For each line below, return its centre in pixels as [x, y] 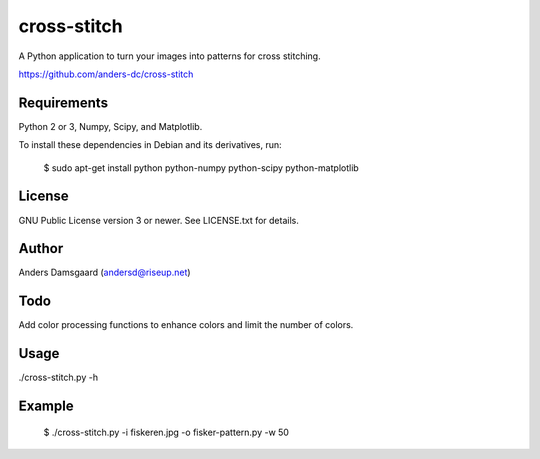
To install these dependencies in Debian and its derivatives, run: [150, 145]
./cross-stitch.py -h [58, 377]
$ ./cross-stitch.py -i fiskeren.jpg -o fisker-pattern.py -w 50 [166, 432]
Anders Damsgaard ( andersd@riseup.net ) [104, 272]
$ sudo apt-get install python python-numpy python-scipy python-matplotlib [201, 167]
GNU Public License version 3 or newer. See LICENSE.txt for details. [158, 220]
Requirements [63, 102]
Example [46, 406]
